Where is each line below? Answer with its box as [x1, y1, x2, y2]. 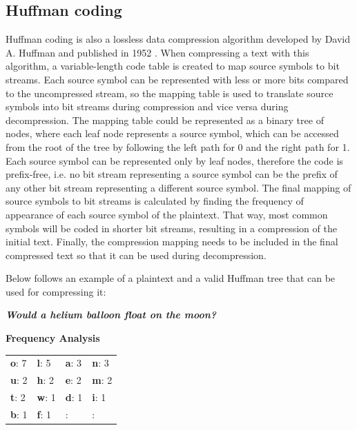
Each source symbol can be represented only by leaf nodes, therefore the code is [6, 153, 343, 167]
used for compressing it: [6, 284, 106, 298]
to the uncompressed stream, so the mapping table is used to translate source [6, 85, 334, 100]
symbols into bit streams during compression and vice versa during [6, 99, 289, 114]
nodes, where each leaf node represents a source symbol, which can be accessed [6, 126, 339, 141]
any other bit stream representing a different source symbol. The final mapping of [6, 180, 351, 194]
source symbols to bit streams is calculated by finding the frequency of [6, 194, 304, 208]
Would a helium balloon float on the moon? [6, 307, 217, 322]
